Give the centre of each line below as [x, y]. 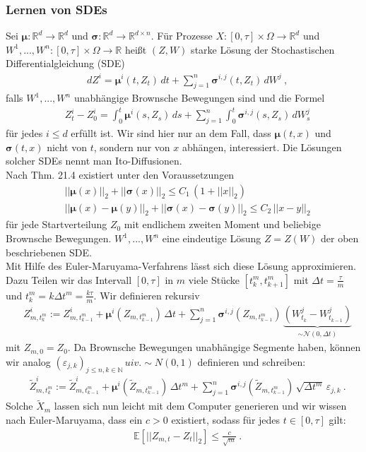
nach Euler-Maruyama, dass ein [74, 419]
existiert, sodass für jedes [226, 419]
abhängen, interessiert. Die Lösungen [262, 147]
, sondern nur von [132, 147]
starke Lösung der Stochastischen [263, 49]
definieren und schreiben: [252, 361]
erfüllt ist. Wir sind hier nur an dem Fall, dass [171, 133]
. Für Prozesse [182, 36]
